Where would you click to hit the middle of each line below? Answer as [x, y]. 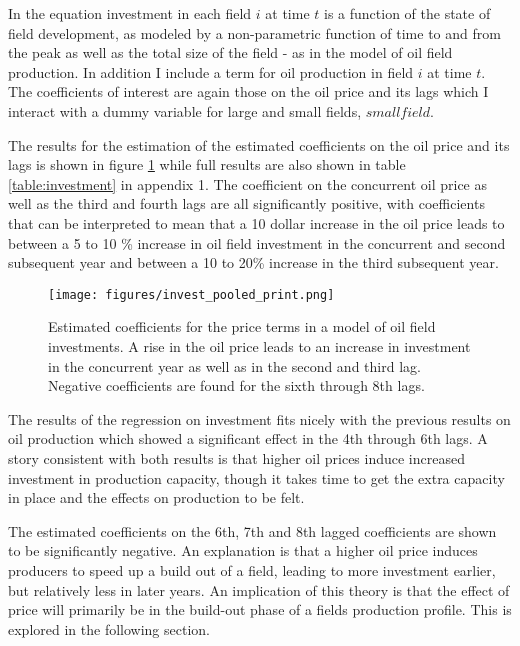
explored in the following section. [109, 628]
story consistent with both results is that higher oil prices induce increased [236, 457]
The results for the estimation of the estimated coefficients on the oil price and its [259, 144]
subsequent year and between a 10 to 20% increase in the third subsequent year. [253, 262]
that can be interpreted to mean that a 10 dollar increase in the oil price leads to [256, 222]
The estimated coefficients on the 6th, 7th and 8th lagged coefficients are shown [252, 530]
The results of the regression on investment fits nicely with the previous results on [259, 418]
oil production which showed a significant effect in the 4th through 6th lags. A [248, 438]
